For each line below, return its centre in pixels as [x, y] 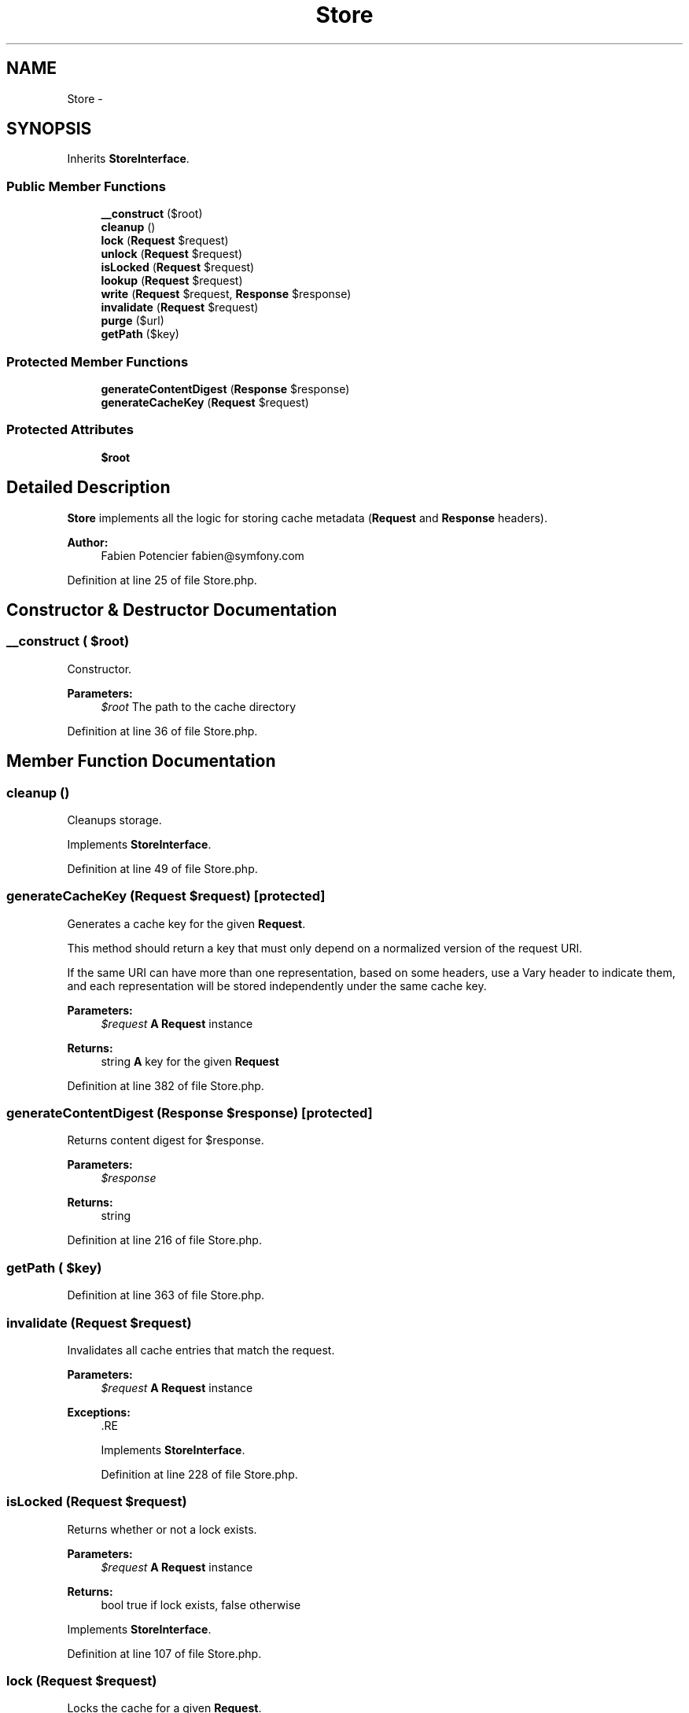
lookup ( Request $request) [172, 281]
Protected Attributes [70, 430]
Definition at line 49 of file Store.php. [162, 868]
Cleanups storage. [114, 820]
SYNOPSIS [49, 129]
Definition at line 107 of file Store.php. [164, 1653]
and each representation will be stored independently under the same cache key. [277, 985]
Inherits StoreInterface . [128, 159]
